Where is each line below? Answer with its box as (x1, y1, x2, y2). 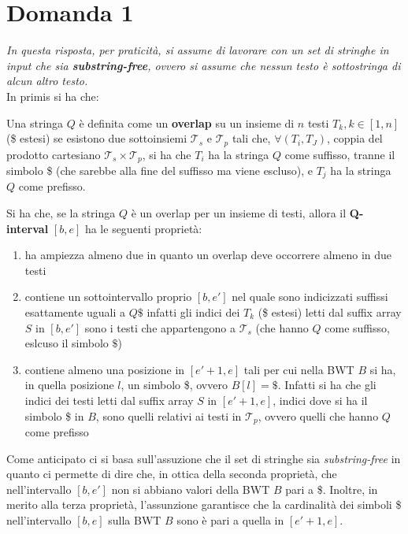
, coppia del (326, 130, 383, 146)
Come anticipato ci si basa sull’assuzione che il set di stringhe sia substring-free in (6, 450, 401, 466)
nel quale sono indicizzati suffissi (232, 288, 388, 305)
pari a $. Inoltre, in (285, 480, 378, 497)
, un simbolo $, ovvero (121, 376, 228, 393)
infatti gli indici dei (147, 304, 240, 321)
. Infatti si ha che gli (277, 376, 376, 393)
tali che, (232, 130, 271, 146)
